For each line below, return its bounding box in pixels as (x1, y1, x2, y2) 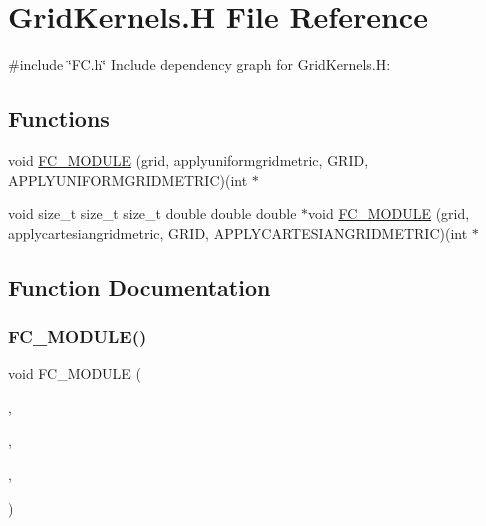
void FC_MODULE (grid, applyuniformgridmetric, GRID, (8, 149, 369, 170)
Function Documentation (8, 271, 271, 302)
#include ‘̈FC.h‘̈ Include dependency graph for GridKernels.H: (8, 54, 391, 75)
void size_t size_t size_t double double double (8, 203, 297, 224)
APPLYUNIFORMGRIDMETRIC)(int (8, 169, 248, 190)
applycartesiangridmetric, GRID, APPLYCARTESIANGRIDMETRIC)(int (8, 222, 468, 243)
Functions (8, 103, 110, 134)
